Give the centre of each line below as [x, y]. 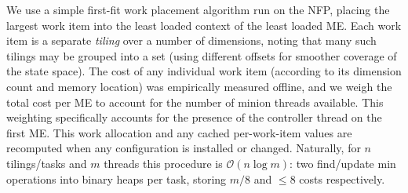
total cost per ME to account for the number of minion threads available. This [195, 102]
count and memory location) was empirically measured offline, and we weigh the [199, 86]
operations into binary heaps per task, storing [117, 178]
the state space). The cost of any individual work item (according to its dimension [204, 71]
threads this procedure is [163, 163]
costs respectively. [342, 178]
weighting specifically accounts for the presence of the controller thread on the [194, 117]
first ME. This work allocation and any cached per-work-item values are [179, 132]
